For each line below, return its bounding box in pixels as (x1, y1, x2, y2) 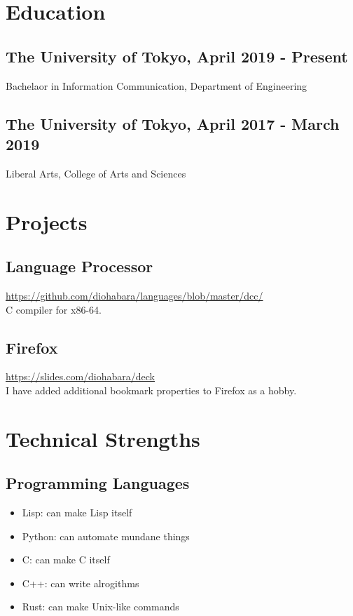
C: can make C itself (22, 552, 110, 567)
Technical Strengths (6, 424, 200, 453)
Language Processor (6, 255, 153, 277)
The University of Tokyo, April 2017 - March (6, 112, 340, 134)
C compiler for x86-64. (6, 302, 102, 316)
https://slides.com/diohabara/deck (6, 369, 155, 384)
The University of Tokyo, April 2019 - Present (6, 45, 348, 67)
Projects (6, 207, 88, 236)
